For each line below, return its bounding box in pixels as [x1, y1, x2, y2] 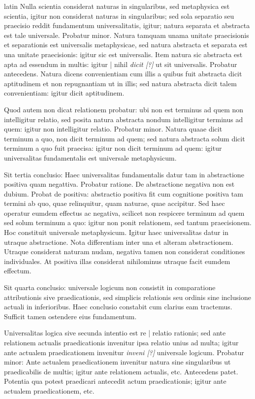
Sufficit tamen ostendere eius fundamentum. [4, 311, 137, 321]
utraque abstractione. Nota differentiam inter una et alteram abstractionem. [4, 236, 233, 247]
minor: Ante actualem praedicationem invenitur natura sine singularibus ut [4, 357, 231, 367]
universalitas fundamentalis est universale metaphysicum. [4, 152, 177, 163]
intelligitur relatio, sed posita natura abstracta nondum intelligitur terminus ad [4, 114, 243, 124]
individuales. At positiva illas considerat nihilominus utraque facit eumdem [4, 256, 230, 266]
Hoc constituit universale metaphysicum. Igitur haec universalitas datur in [4, 227, 228, 237]
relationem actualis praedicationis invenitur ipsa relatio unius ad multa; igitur [4, 337, 239, 347]
